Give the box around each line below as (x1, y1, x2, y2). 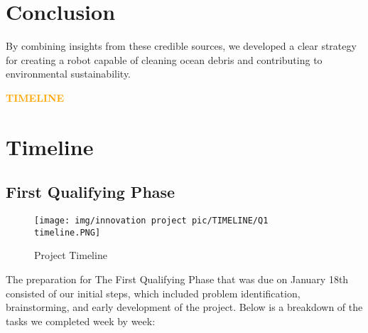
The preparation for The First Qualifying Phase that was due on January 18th (6, 271, 349, 286)
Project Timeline (34, 248, 107, 263)
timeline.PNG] (34, 227, 101, 238)
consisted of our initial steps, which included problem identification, (6, 285, 301, 300)
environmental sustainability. (6, 66, 131, 81)
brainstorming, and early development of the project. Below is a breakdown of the (6, 300, 363, 314)
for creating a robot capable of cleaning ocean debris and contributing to (6, 52, 323, 67)
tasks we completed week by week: (6, 313, 156, 328)
